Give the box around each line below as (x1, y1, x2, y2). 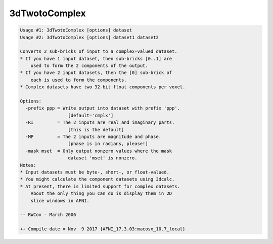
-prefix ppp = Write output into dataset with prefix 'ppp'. (25, 106, 180, 111)
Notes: (20, 162, 36, 168)
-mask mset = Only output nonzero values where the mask (25, 148, 172, 154)
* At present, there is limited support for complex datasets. (20, 183, 180, 189)
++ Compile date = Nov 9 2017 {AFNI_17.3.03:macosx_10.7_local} (20, 226, 186, 232)
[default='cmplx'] (68, 112, 114, 118)
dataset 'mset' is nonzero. (68, 155, 138, 161)
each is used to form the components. (30, 77, 127, 83)
